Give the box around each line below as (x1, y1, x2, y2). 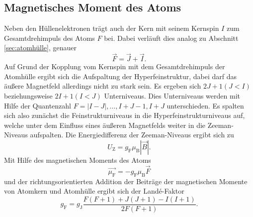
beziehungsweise (4, 90, 53, 101)
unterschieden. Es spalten (167, 100, 244, 110)
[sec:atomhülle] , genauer (4, 42, 77, 53)
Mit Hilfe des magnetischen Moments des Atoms (4, 154, 151, 165)
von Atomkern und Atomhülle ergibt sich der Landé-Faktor (4, 186, 184, 196)
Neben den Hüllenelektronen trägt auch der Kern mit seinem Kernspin (4, 23, 219, 33)
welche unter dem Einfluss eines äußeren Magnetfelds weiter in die (4, 119, 206, 130)
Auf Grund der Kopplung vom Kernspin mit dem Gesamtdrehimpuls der (4, 61, 225, 72)
